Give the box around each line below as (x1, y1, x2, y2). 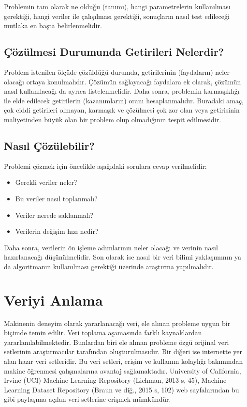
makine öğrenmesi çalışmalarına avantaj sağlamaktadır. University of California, (4, 365, 241, 375)
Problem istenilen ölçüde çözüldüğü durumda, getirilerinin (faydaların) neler (4, 66, 230, 77)
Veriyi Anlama (4, 290, 103, 309)
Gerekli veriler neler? (15, 177, 77, 187)
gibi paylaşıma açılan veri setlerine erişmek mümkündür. (4, 394, 171, 404)
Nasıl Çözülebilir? (4, 138, 95, 153)
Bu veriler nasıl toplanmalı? (15, 193, 98, 203)
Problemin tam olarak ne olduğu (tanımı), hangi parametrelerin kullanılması (4, 1, 231, 11)
